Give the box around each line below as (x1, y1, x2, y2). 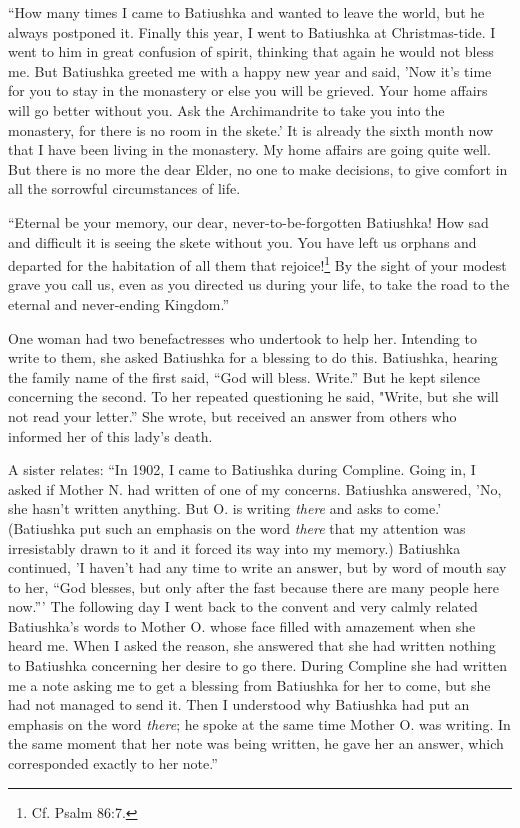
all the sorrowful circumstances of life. (8, 178, 241, 199)
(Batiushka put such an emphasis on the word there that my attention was (8, 517, 466, 538)
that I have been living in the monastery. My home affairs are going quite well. (8, 139, 491, 160)
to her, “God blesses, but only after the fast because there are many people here (8, 576, 500, 597)
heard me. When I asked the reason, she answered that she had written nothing (8, 635, 496, 656)
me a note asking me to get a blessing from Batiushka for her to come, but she (8, 674, 491, 695)
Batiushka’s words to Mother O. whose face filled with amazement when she (8, 615, 476, 636)
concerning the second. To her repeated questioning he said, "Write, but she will (8, 386, 499, 407)
